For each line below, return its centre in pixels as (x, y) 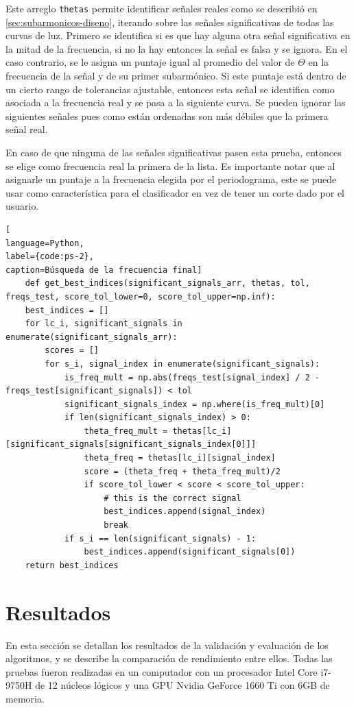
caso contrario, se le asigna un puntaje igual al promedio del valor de (150, 62)
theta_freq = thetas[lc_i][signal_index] (180, 458)
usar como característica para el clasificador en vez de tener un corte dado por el (175, 192)
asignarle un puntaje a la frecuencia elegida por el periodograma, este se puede (171, 179)
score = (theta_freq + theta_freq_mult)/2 (182, 471)
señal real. (27, 129)
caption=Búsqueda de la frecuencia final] (104, 270)
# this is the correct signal (173, 498)
